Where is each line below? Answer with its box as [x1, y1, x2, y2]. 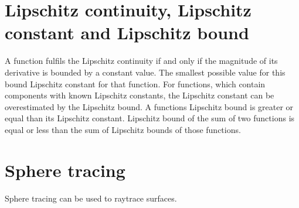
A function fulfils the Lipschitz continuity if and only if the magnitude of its [5, 54, 278, 67]
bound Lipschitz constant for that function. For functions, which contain [5, 77, 266, 90]
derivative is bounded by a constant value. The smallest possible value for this [5, 66, 286, 78]
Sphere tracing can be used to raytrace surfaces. [5, 192, 177, 204]
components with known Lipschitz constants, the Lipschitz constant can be [5, 89, 274, 101]
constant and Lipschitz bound [5, 21, 249, 45]
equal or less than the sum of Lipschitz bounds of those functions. [5, 123, 241, 135]
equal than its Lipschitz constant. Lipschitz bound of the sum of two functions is [5, 112, 295, 124]
